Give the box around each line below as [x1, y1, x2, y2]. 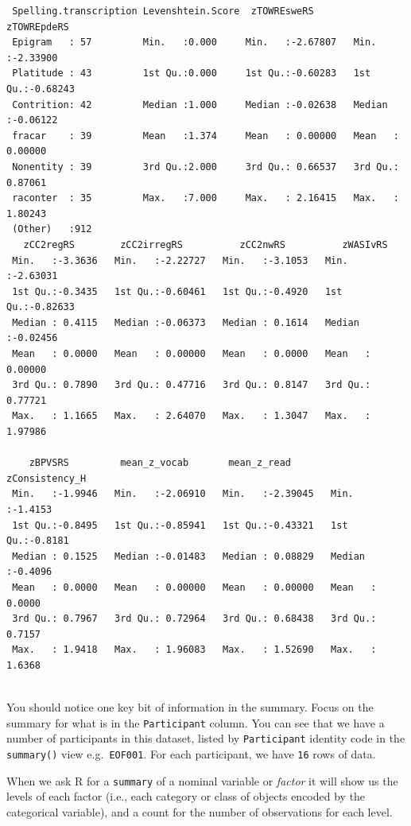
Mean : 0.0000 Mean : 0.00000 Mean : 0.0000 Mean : [12, 348, 371, 360]
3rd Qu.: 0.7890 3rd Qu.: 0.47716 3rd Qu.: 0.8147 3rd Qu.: [12, 379, 371, 391]
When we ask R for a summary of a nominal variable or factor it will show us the [6, 772, 398, 789]
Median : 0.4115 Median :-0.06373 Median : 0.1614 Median [12, 316, 359, 328]
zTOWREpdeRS [6, 21, 69, 33]
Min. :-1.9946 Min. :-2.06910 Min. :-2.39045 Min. [12, 488, 354, 500]
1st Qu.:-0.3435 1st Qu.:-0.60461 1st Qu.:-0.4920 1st [12, 285, 343, 297]
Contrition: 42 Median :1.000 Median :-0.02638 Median [12, 99, 388, 111]
